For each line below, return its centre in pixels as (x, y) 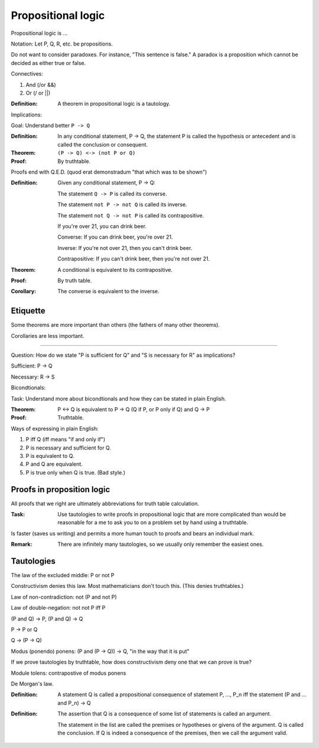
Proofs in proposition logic (61, 490)
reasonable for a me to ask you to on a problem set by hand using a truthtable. (153, 522)
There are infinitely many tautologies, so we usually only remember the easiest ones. (161, 544)
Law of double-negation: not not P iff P (58, 608)
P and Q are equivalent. (54, 464)
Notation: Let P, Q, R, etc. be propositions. (62, 44)
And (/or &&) (41, 84)
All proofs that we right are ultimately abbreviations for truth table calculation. (105, 503)
